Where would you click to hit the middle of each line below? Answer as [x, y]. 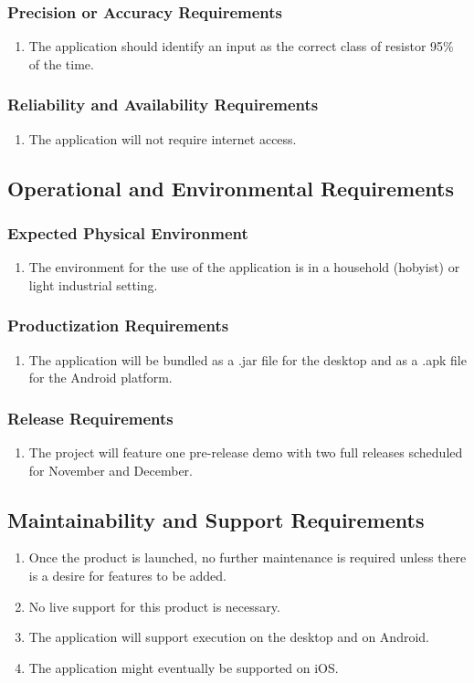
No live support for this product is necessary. [154, 606]
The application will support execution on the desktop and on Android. [229, 637]
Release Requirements [90, 418]
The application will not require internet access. [163, 138]
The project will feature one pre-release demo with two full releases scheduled [246, 452]
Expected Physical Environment [128, 232]
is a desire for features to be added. [127, 576]
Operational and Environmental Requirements [231, 188]
